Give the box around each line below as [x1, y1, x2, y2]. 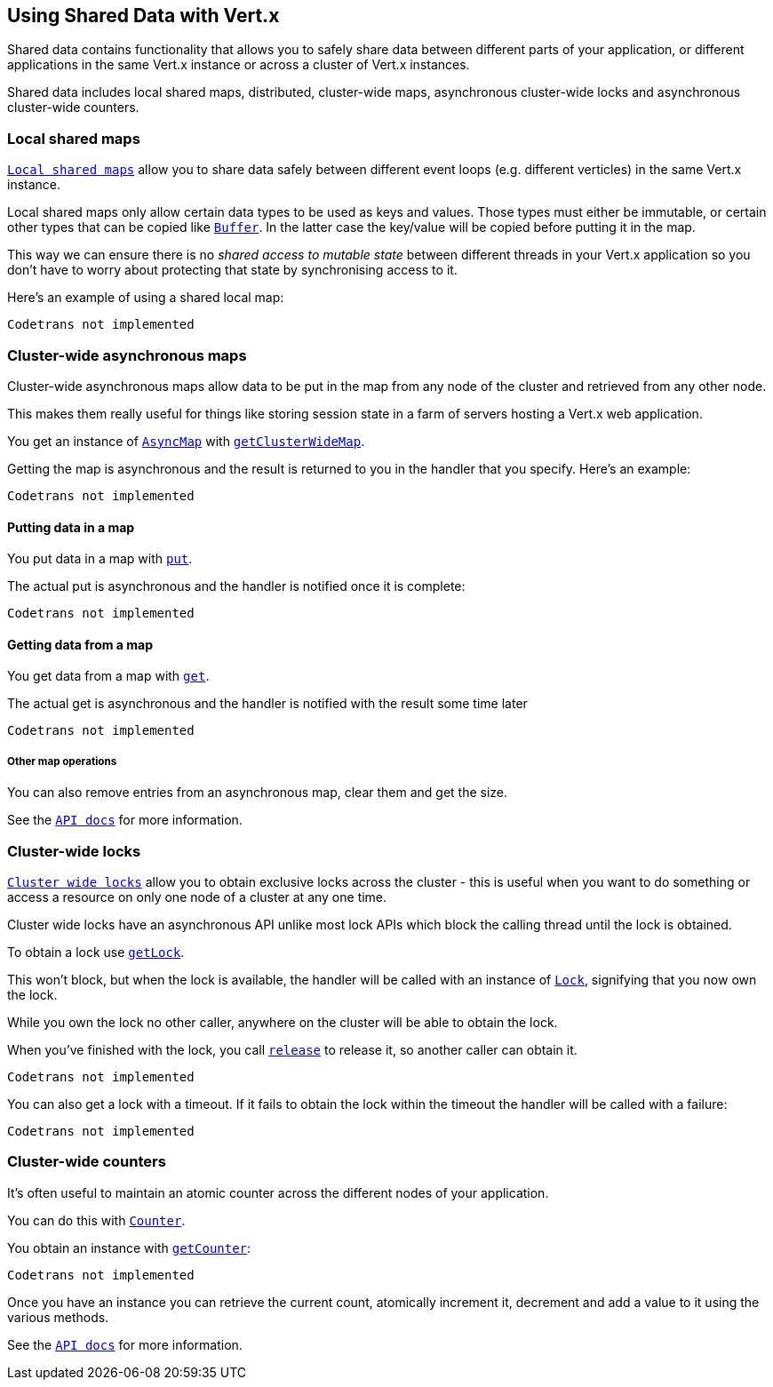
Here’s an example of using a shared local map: [7, 290, 284, 306]
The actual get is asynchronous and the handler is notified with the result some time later [7, 696, 528, 712]
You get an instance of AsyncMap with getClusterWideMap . [7, 433, 365, 449]
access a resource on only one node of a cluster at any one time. [7, 889, 387, 905]
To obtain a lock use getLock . [7, 944, 185, 960]
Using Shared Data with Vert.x [7, 4, 280, 27]
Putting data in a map [7, 519, 135, 535]
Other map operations [7, 754, 117, 768]
